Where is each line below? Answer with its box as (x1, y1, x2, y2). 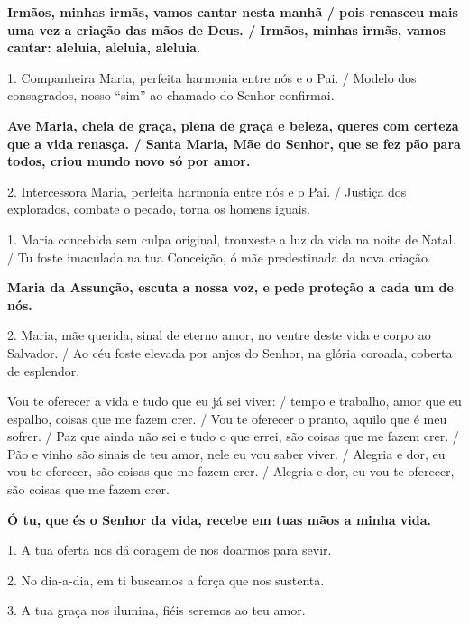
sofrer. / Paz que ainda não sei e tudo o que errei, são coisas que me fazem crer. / (7, 427, 459, 446)
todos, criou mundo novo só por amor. (7, 152, 251, 170)
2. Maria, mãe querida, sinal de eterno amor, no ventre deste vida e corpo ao (7, 326, 431, 345)
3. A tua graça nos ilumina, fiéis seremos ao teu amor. (7, 601, 306, 620)
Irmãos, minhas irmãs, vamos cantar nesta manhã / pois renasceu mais (7, 3, 458, 21)
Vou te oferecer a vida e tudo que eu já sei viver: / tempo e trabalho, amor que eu (7, 391, 462, 410)
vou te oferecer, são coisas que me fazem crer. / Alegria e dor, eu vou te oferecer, (7, 462, 455, 481)
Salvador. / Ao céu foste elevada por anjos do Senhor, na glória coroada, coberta (7, 343, 453, 362)
